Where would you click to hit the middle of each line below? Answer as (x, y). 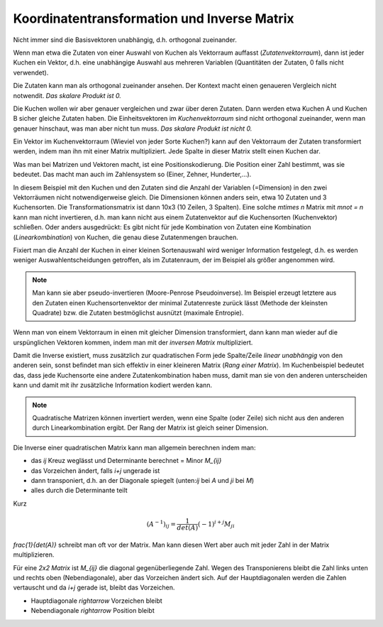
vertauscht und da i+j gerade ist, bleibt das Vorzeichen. (94, 588)
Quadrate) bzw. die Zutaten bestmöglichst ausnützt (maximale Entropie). (138, 312)
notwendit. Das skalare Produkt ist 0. (67, 95)
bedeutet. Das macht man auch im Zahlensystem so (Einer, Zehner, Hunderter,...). (132, 175)
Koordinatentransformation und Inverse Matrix (154, 18)
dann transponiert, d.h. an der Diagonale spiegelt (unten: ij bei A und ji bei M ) (143, 480)
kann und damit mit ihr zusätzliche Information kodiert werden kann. (113, 385)
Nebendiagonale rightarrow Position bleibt (93, 611)
